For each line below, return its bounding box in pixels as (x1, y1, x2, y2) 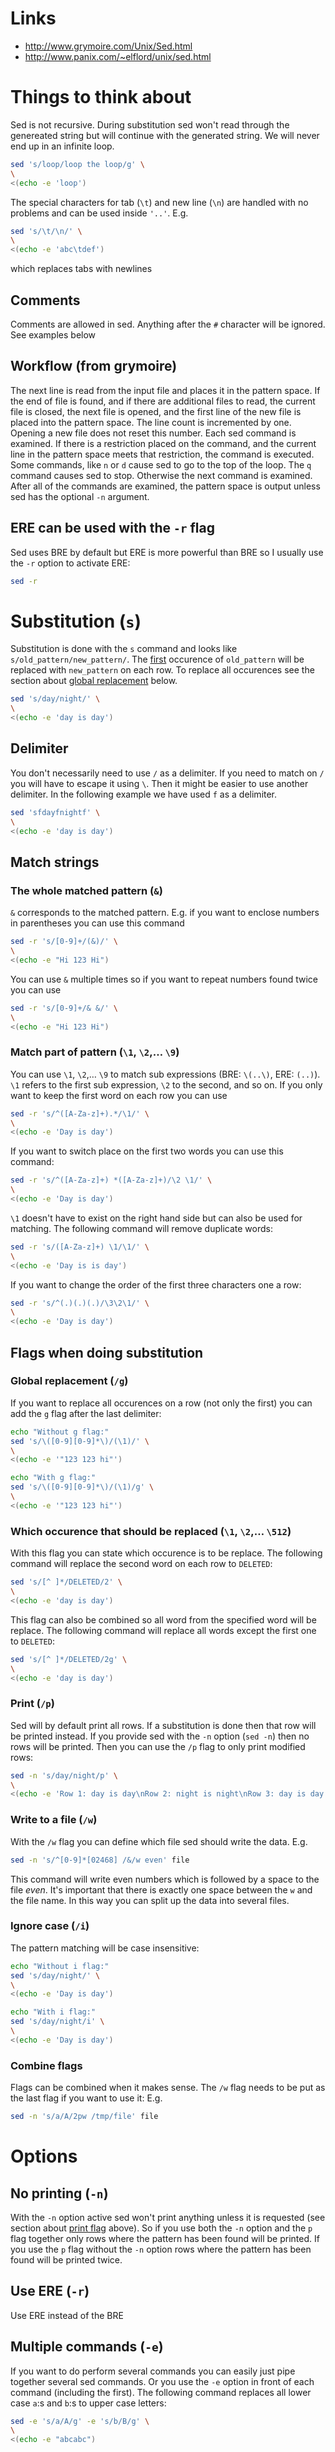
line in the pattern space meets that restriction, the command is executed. (10, 448, 315, 460)
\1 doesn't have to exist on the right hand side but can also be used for (10, 1212, 303, 1224)
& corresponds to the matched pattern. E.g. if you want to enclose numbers (10, 907, 320, 919)
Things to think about (10, 86, 192, 109)
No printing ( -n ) (10, 2185, 109, 2202)
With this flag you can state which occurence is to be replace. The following (10, 1547, 323, 1559)
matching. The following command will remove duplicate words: (10, 1222, 273, 1234)
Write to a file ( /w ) (10, 1813, 98, 1827)
